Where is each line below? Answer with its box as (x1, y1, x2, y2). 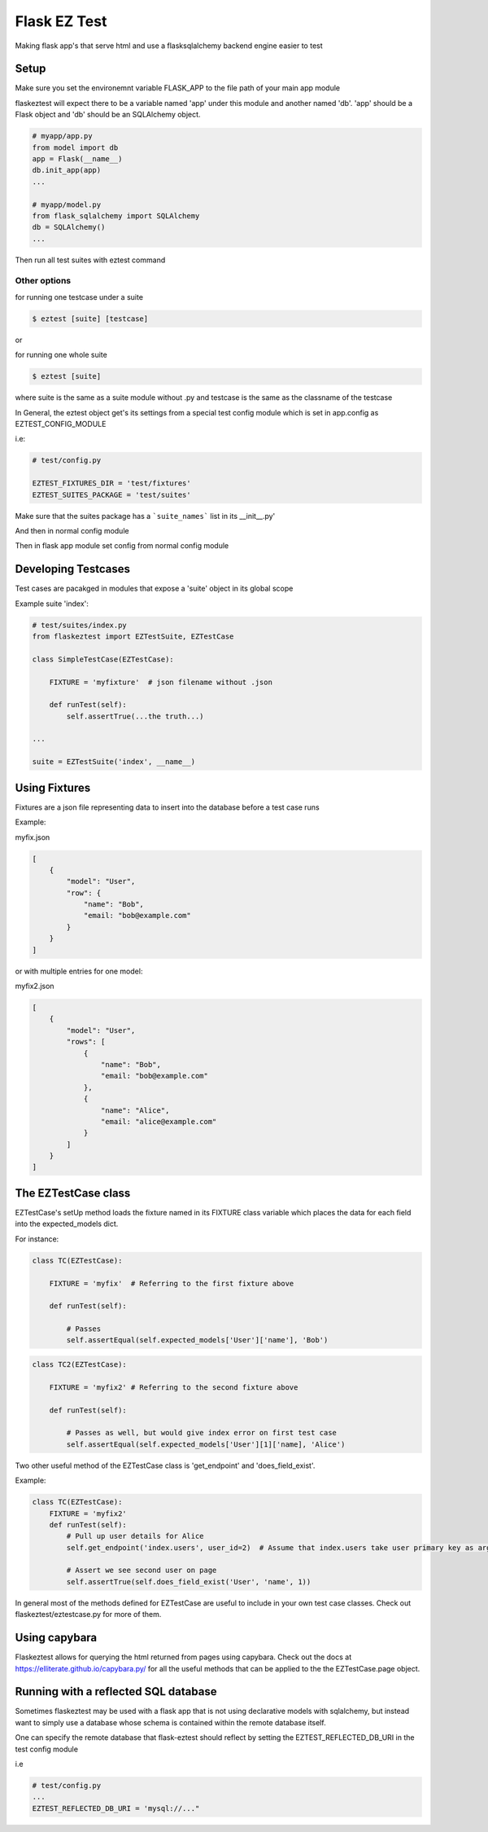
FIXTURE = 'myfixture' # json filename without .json (49, 677, 272, 687)
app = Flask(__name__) (32, 155, 123, 163)
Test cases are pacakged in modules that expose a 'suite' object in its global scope (15, 583, 294, 594)
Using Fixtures (15, 780, 91, 794)
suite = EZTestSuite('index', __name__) (32, 758, 195, 767)
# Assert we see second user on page (66, 1566, 217, 1575)
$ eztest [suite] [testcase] (32, 314, 149, 323)
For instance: (15, 1234, 59, 1244)
